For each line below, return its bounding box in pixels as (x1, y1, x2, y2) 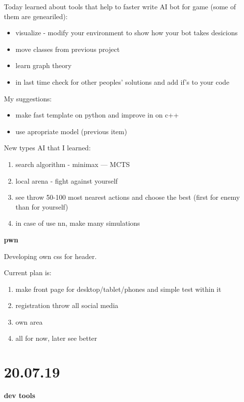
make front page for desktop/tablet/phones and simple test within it (15, 284, 221, 294)
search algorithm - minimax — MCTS (15, 159, 130, 169)
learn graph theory (15, 60, 72, 71)
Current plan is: (4, 267, 52, 278)
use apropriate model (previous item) (15, 126, 127, 136)
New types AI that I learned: (4, 142, 91, 153)
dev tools (4, 390, 35, 401)
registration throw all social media (15, 300, 119, 310)
